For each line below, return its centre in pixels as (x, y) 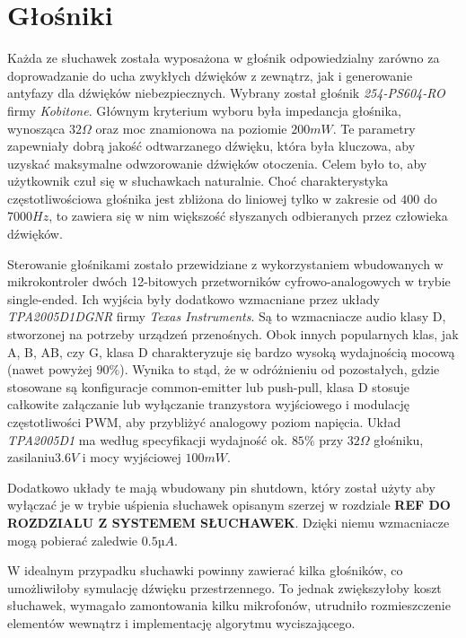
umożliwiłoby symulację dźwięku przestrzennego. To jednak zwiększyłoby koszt (224, 587)
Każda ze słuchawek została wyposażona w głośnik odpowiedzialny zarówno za (224, 58)
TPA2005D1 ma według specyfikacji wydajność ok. (148, 439)
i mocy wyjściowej (132, 457)
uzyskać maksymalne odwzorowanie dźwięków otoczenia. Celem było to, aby (217, 163)
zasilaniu (31, 457)
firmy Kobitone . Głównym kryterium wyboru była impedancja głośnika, (204, 110)
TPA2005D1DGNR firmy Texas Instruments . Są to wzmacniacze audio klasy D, (227, 316)
